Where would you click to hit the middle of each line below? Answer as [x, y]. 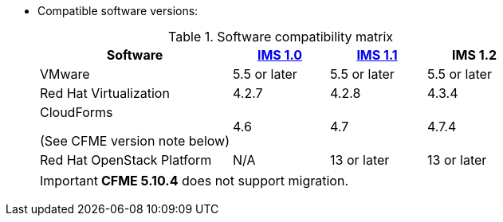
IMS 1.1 [377, 55]
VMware [65, 74]
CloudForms [77, 112]
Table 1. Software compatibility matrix [281, 37]
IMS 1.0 [280, 55]
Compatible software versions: [118, 11]
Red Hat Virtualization [105, 93]
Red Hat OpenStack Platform [126, 160]
